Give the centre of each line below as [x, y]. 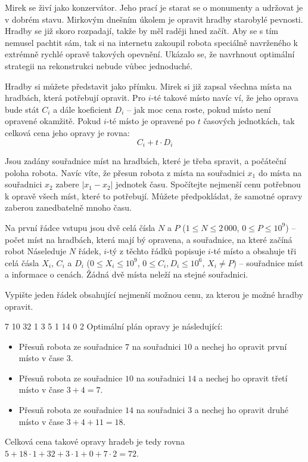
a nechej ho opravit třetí [243, 378]
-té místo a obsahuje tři [253, 251]
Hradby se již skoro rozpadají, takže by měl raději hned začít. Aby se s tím [141, 31]
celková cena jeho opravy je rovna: [67, 132]
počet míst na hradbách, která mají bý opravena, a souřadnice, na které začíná [149, 239]
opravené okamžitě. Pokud [53, 121]
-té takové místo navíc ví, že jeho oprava [225, 98]
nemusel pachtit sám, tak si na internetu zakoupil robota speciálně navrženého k [151, 42]
